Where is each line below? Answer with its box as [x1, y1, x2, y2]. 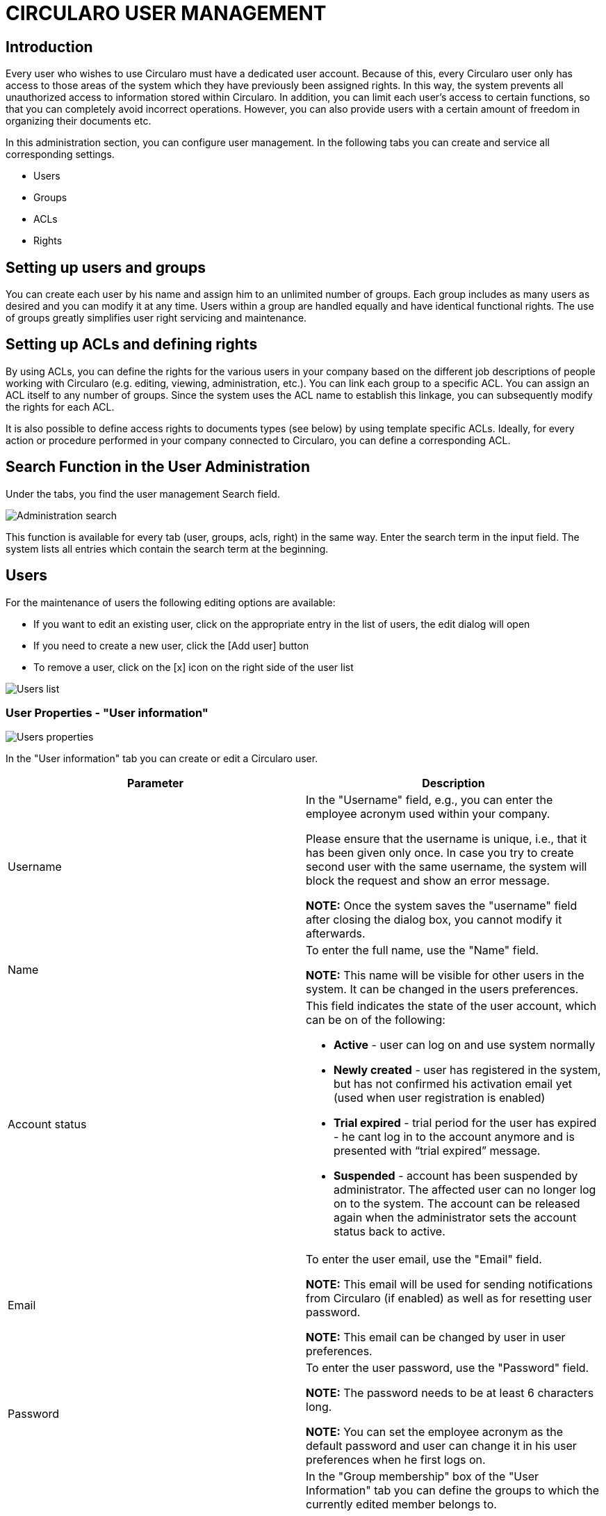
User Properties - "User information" [6, 705, 208, 720]
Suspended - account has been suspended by [334, 1169, 578, 1183]
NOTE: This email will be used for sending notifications [306, 1277, 593, 1292]
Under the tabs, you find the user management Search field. [6, 487, 280, 500]
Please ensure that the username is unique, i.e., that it [306, 832, 587, 846]
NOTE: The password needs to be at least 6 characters [306, 1386, 594, 1400]
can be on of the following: [306, 1013, 445, 1027]
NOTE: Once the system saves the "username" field [306, 899, 578, 913]
